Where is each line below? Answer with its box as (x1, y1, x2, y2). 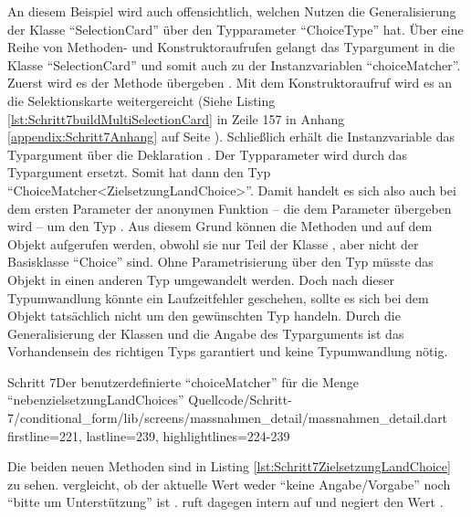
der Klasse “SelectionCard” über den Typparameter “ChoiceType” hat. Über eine (7, 19, 464, 38)
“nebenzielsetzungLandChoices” (7, 390, 184, 409)
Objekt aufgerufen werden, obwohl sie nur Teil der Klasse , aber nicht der (7, 234, 419, 253)
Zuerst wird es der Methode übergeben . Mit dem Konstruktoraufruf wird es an (7, 73, 453, 92)
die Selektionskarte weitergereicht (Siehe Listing (7, 90, 276, 110)
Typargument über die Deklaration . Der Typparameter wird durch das (7, 144, 407, 164)
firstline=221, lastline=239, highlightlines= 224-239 (7, 426, 290, 445)
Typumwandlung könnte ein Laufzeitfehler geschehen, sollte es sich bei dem (7, 288, 429, 307)
